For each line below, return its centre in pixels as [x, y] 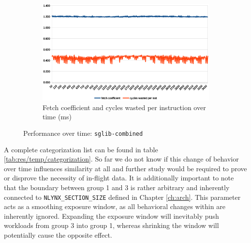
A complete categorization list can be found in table [81, 149]
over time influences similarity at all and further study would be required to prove [125, 168]
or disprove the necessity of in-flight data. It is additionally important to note [119, 178]
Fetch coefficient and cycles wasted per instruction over [124, 107]
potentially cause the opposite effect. [58, 235]
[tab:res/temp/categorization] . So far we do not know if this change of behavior [121, 159]
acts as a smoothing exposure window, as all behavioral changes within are [115, 206]
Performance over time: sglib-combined [83, 133]
